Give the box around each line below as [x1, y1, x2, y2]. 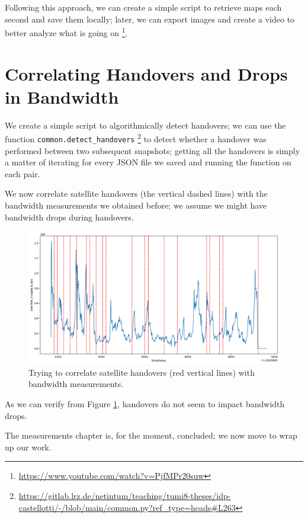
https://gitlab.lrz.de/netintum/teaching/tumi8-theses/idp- [18, 489, 231, 501]
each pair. [5, 167, 40, 180]
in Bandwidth [5, 84, 119, 108]
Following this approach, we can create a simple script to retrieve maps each [5, 1, 282, 13]
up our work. [5, 440, 52, 453]
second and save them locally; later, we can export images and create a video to [5, 12, 295, 25]
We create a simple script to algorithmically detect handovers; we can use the [5, 119, 286, 131]
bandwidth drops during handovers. [5, 210, 134, 223]
